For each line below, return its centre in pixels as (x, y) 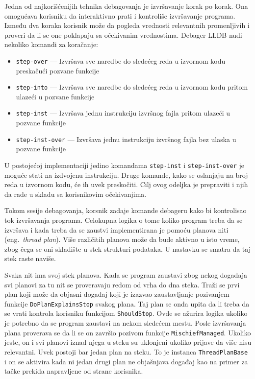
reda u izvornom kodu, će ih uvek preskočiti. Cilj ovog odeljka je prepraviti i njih (126, 184)
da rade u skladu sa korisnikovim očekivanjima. (76, 194)
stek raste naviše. (30, 258)
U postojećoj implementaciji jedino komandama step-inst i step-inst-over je (125, 165)
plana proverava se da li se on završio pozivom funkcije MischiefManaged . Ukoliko (128, 332)
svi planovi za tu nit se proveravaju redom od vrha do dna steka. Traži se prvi (122, 284)
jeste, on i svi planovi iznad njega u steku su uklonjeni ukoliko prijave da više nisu (128, 342)
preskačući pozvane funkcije (58, 70)
